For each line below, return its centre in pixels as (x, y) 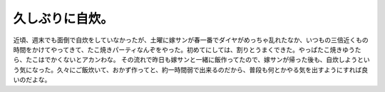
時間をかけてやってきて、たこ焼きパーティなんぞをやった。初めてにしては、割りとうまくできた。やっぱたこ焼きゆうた (187, 49)
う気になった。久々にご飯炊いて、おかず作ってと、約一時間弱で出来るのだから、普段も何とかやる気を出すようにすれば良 (191, 70)
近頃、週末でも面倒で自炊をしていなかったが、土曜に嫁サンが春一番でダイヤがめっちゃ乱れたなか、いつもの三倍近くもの (191, 40)
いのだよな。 (32, 80)
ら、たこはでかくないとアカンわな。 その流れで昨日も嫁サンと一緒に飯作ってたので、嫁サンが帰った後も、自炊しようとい (191, 60)
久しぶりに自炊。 (63, 19)
